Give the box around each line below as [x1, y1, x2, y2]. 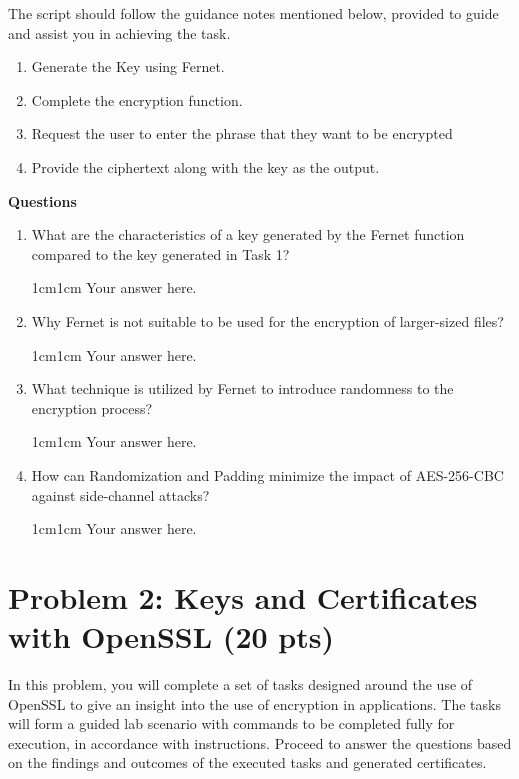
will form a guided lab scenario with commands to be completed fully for [8, 713, 455, 734]
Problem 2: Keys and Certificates [8, 576, 478, 617]
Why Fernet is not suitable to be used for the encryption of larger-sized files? [31, 310, 504, 331]
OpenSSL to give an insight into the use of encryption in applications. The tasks [8, 693, 501, 714]
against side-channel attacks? [31, 484, 210, 505]
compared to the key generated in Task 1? [31, 243, 290, 264]
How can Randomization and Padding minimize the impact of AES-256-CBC [31, 464, 504, 485]
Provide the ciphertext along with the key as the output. [31, 156, 380, 177]
